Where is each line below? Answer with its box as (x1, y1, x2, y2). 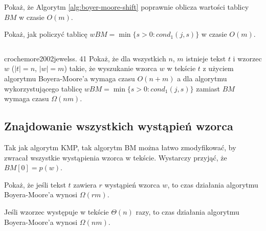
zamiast (196, 83, 220, 94)
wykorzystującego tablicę (4, 83, 82, 94)
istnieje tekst (186, 53, 226, 63)
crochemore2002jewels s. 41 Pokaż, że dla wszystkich (4, 53, 166, 63)
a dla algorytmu (177, 73, 227, 83)
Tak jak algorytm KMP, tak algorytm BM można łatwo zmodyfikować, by (4, 142, 236, 152)
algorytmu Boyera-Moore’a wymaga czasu (4, 73, 135, 83)
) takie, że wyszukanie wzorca (64, 63, 158, 74)
